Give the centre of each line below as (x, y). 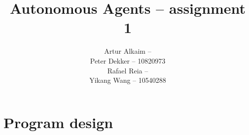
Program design (58, 122)
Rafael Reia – (128, 70)
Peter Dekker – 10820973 (128, 60)
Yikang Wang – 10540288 (128, 80)
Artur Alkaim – (128, 51)
